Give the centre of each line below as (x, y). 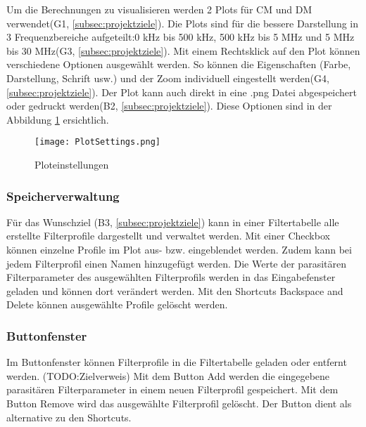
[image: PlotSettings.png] (97, 142)
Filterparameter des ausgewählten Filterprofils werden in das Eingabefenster (171, 277)
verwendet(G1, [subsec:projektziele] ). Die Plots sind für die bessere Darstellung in (182, 23)
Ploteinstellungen (72, 164)
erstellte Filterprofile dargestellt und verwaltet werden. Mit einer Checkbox (168, 236)
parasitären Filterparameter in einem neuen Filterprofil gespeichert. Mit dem (172, 389)
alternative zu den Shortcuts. (69, 417)
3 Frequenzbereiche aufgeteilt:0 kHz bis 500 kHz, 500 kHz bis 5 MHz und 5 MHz (181, 37)
